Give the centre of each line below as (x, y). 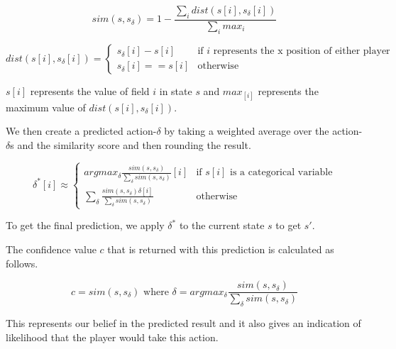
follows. (22, 263)
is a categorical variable (281, 173)
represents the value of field (90, 90)
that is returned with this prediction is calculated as (221, 249)
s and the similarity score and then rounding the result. (131, 145)
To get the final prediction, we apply (85, 225)
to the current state (222, 225)
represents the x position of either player (302, 51)
